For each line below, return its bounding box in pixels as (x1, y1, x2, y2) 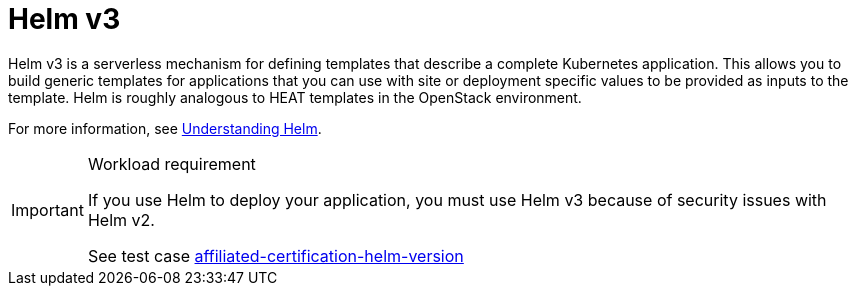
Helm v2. (87, 209, 155, 230)
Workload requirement (87, 153, 256, 174)
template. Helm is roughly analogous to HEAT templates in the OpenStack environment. (8, 88, 582, 106)
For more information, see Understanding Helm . (8, 119, 322, 137)
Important (11, 199, 84, 220)
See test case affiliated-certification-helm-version (87, 245, 464, 266)
